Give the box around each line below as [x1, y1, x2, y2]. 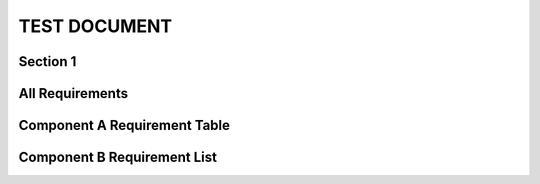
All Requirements [18, 85, 129, 102]
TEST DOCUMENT [18, 15, 173, 37]
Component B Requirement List [18, 149, 217, 166]
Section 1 [18, 53, 77, 70]
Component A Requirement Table [18, 117, 230, 134]
